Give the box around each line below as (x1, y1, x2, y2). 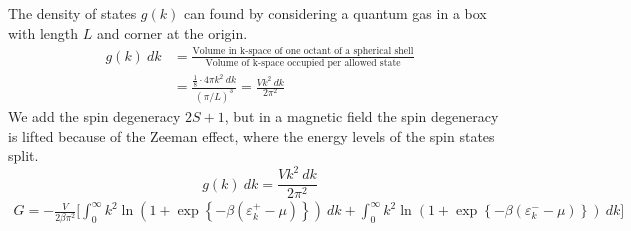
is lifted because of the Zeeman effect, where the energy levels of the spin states (8, 125, 495, 146)
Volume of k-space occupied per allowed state (205, 57, 401, 68)
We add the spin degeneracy (8, 106, 181, 126)
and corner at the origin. (96, 22, 248, 43)
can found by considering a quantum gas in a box (183, 3, 487, 23)
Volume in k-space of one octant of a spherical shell (192, 46, 414, 57)
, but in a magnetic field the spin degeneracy (224, 106, 499, 126)
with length (8, 22, 79, 43)
